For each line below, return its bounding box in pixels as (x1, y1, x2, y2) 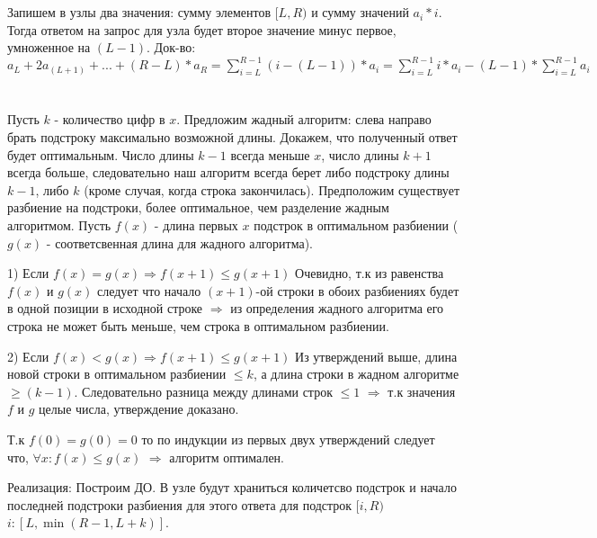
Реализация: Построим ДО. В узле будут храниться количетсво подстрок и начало (7, 478, 457, 497)
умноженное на (7, 38, 91, 57)
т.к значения (388, 381, 456, 400)
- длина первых (154, 216, 238, 235)
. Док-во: (147, 38, 196, 57)
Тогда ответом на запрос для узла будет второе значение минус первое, (7, 20, 397, 39)
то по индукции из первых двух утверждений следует (141, 429, 435, 448)
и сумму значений (311, 3, 409, 22)
